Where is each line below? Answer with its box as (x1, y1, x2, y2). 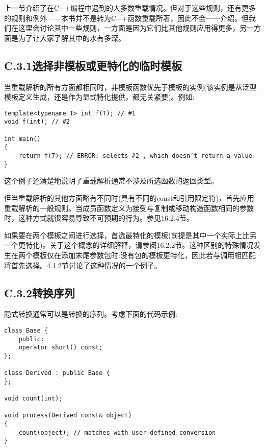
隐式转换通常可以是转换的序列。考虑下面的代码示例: (4, 309, 177, 319)
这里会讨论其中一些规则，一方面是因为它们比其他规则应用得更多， (18, 22, 240, 33)
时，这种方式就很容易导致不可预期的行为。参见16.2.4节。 (4, 213, 194, 223)
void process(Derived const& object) (4, 412, 132, 419)
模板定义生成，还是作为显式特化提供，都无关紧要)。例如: (4, 91, 195, 102)
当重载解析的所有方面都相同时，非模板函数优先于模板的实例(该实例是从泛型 (4, 81, 257, 92)
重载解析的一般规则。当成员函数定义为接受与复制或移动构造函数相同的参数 (4, 202, 254, 213)
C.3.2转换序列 (4, 285, 75, 300)
